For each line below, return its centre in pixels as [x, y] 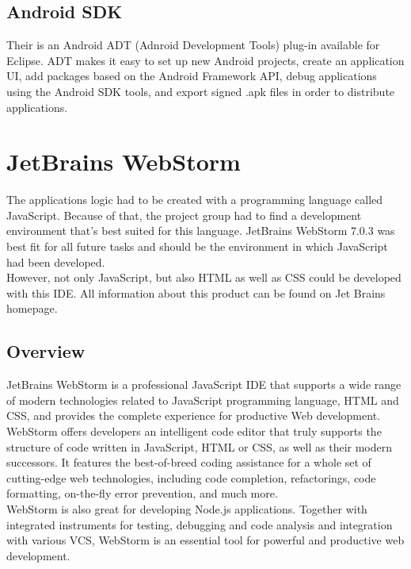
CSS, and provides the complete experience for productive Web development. [193, 415]
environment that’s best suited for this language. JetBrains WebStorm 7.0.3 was [201, 231]
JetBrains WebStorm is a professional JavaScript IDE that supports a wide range [204, 384]
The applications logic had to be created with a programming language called [195, 200]
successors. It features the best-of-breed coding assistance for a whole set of [189, 462]
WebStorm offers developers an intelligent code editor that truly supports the [194, 431]
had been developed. [56, 261]
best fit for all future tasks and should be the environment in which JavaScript [197, 246]
